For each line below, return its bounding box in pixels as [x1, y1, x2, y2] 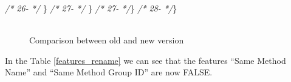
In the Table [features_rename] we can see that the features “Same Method [5, 54, 286, 66]
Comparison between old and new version [29, 34, 184, 46]
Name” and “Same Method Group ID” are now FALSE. [5, 66, 213, 78]
